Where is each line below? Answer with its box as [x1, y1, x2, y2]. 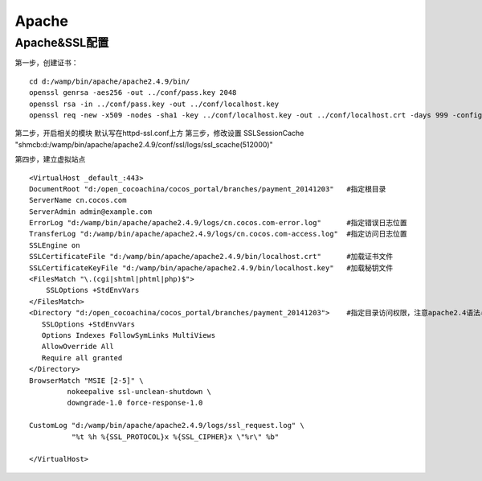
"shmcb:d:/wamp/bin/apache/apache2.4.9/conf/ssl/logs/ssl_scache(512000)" [14, 139, 273, 149]
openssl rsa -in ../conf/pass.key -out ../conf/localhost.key [29, 99, 280, 109]
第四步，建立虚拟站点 [14, 154, 86, 164]
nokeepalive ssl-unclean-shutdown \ [67, 387, 212, 396]
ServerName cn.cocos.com [29, 195, 127, 205]
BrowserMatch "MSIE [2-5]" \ [29, 376, 144, 385]
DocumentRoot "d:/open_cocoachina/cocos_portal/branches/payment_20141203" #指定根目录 [29, 184, 386, 193]
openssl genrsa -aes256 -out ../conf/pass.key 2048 [29, 88, 237, 97]
